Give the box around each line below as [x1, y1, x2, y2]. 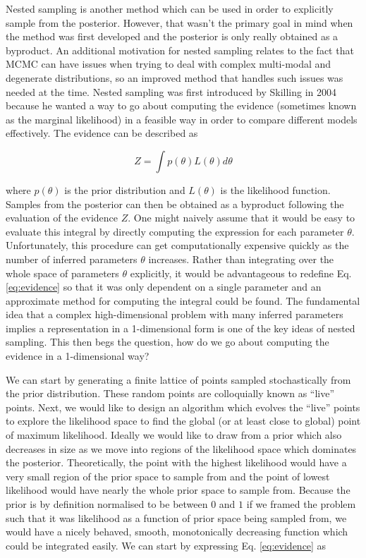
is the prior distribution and [64, 182, 185, 197]
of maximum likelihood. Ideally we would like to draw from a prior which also [6, 427, 342, 442]
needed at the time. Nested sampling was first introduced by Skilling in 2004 [6, 84, 336, 99]
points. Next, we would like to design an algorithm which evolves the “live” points [6, 399, 360, 414]
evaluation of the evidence [6, 210, 118, 225]
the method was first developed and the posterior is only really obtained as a [6, 29, 338, 44]
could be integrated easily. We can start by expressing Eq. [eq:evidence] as [6, 538, 327, 552]
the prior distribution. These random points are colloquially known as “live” [6, 386, 335, 401]
